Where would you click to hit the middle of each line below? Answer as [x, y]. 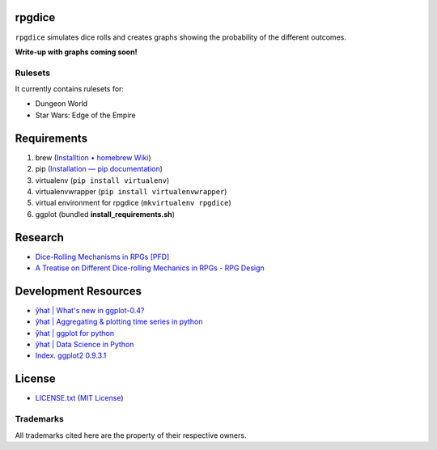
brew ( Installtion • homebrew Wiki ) [93, 157]
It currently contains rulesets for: [70, 89]
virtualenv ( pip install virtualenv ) [102, 180]
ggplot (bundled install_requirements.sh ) [105, 214]
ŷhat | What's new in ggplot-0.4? [90, 310]
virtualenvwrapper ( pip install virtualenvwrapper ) [131, 191]
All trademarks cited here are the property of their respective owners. [131, 435]
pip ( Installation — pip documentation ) [99, 169]
